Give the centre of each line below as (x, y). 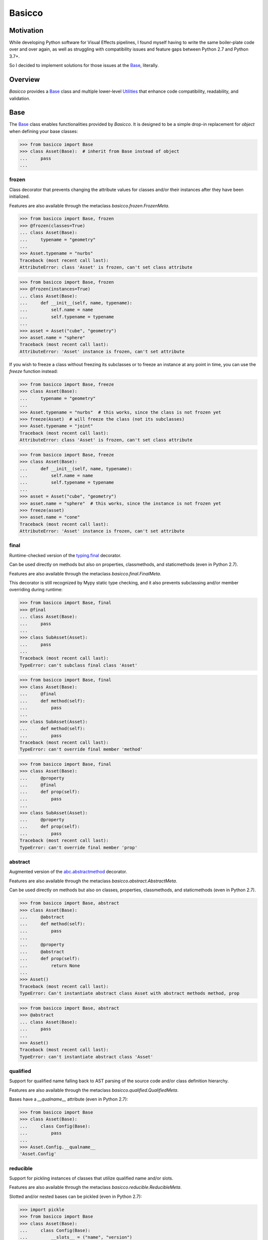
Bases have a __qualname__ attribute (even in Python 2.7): (69, 1099)
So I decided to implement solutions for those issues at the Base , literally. (84, 65)
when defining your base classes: (44, 131)
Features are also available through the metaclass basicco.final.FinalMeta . (85, 573)
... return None (50, 965)
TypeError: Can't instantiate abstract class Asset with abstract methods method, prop (130, 993)
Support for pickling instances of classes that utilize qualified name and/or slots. (91, 1178)
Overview (25, 80)
